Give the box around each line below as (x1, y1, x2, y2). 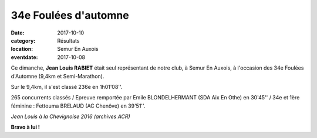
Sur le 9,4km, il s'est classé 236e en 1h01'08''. (11, 83, 123, 90)
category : (11, 37, 36, 44)
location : (11, 46, 33, 53)
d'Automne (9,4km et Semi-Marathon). (11, 73, 104, 80)
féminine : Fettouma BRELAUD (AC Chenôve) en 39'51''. (11, 102, 146, 109)
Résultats (57, 37, 80, 44)
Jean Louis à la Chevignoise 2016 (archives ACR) (11, 113, 130, 120)
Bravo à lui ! (11, 123, 41, 131)
